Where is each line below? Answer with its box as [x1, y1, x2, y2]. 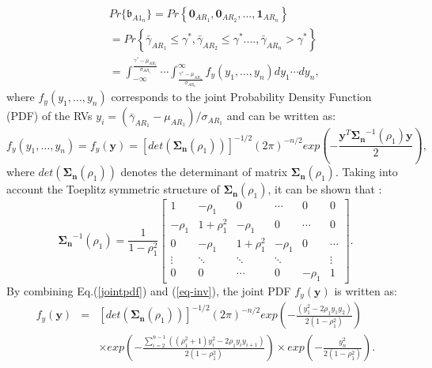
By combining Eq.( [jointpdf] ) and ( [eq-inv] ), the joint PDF [6, 282, 291, 299]
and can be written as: [226, 107, 336, 124]
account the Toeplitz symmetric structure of [6, 181, 220, 197]
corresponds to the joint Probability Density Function [111, 88, 372, 105]
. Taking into [335, 163, 398, 180]
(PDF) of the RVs [6, 107, 93, 124]
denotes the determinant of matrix [120, 163, 288, 180]
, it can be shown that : [267, 181, 382, 197]
